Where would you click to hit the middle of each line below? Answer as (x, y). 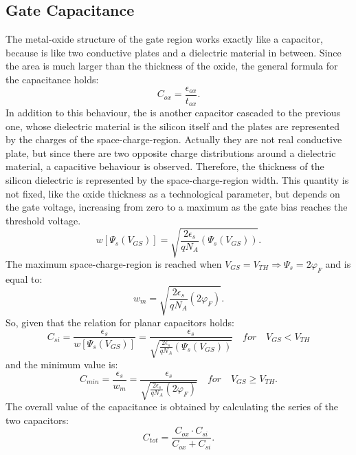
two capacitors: (37, 420)
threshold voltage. (43, 220)
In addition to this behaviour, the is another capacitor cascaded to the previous (173, 113)
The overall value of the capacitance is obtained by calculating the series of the (172, 406)
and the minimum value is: (62, 364)
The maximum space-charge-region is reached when (114, 263)
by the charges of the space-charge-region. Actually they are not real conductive (174, 139)
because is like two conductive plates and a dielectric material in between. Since (174, 52)
